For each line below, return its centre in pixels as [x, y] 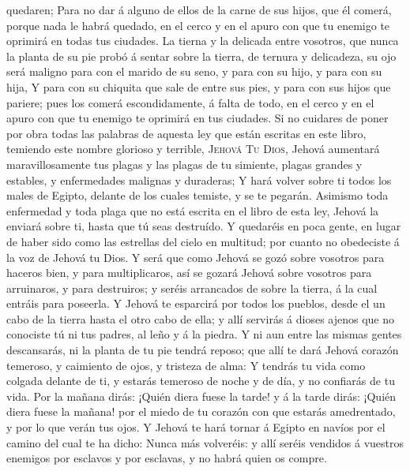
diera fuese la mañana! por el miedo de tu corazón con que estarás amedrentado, [201, 411]
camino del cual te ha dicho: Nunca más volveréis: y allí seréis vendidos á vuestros [205, 442]
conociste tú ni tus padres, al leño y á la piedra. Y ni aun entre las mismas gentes [204, 334]
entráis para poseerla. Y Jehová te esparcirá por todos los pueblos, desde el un [196, 303]
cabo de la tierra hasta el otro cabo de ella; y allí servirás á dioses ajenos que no [201, 318]
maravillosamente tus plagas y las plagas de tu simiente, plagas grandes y [184, 164]
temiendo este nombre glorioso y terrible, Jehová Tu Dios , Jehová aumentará [193, 149]
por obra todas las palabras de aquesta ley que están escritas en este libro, [186, 133]
